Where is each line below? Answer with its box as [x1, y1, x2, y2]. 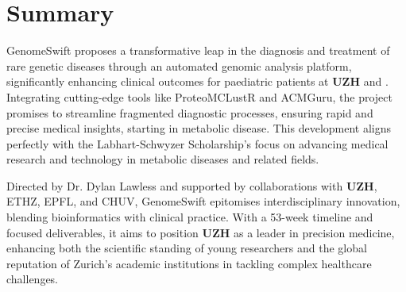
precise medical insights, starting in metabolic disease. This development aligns [6, 120, 392, 136]
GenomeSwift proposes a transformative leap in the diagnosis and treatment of [6, 42, 390, 59]
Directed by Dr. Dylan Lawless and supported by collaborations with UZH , [6, 177, 377, 194]
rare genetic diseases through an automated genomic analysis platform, [6, 57, 352, 74]
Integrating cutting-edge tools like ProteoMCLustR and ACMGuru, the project [6, 88, 392, 105]
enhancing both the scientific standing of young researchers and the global [6, 240, 367, 256]
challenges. [6, 271, 59, 287]
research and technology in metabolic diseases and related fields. [6, 151, 319, 167]
